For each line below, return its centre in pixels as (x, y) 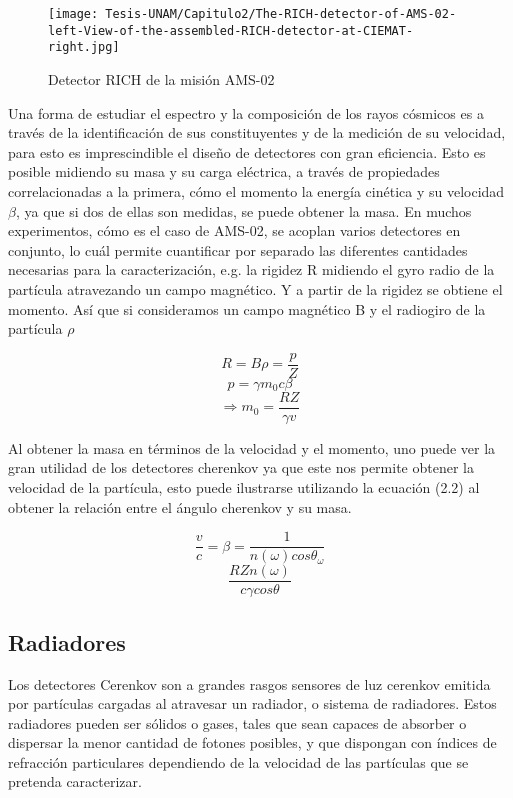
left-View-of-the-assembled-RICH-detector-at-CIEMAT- (231, 30)
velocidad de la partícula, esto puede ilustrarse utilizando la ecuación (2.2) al (244, 487)
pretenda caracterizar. (75, 781)
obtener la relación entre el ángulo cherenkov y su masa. (180, 506)
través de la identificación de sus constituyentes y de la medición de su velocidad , (257, 132)
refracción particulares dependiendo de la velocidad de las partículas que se (238, 761)
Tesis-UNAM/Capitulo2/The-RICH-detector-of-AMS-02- (281, 14)
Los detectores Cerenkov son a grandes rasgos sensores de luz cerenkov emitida (249, 683)
